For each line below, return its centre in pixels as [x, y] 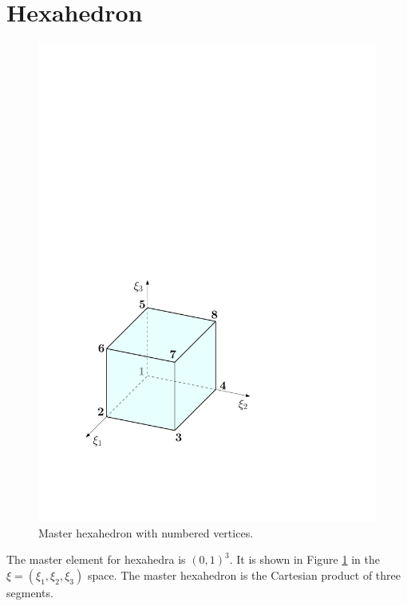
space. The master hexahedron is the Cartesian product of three [244, 575]
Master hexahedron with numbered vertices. [146, 532]
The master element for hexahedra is [96, 559]
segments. [30, 592]
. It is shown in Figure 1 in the [304, 559]
